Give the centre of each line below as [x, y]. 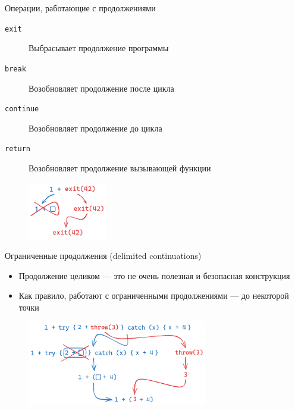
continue [22, 109]
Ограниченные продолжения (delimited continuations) [103, 256]
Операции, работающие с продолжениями [80, 8]
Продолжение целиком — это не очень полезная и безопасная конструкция [154, 275]
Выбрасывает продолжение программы [99, 48]
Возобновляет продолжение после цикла [101, 88]
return [18, 149]
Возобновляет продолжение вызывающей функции [120, 168]
